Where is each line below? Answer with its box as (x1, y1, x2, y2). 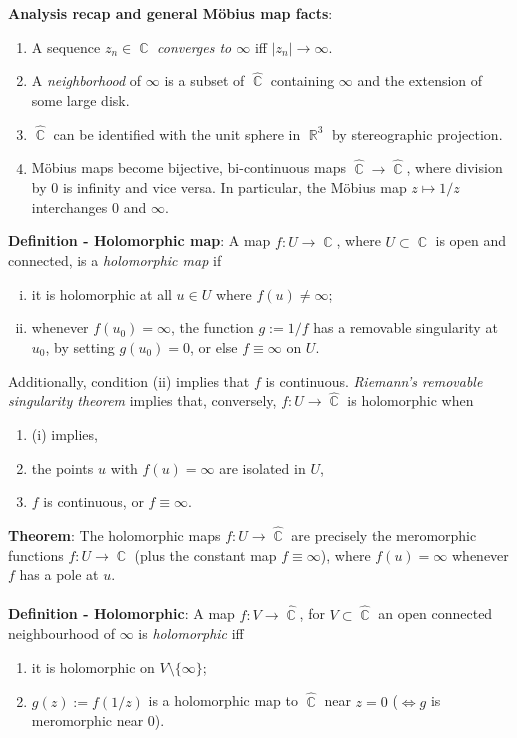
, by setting (45, 337, 115, 357)
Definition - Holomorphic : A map (8, 603, 235, 624)
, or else (189, 337, 238, 357)
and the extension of (357, 70, 483, 91)
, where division (406, 157, 503, 178)
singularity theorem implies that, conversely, (8, 390, 277, 411)
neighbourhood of (8, 623, 116, 644)
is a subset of (164, 70, 245, 91)
